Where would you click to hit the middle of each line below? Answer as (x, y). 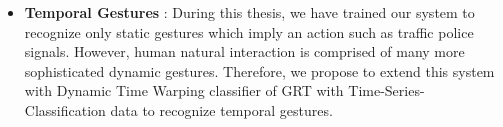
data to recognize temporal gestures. (221, 109)
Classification (65, 109)
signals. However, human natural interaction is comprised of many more (244, 51)
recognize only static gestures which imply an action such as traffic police (249, 31)
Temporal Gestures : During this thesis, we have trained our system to (249, 12)
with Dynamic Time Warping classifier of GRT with (184, 90)
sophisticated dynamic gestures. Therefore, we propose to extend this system (259, 70)
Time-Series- (386, 90)
